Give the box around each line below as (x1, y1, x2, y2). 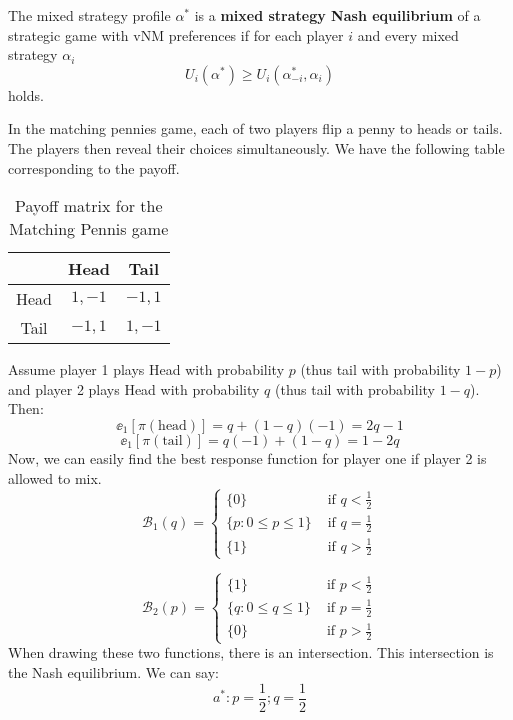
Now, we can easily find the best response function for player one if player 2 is (8, 447, 487, 468)
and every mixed (357, 24, 459, 45)
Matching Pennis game (9, 217, 169, 241)
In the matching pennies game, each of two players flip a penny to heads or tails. (8, 118, 503, 139)
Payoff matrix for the (15, 194, 163, 218)
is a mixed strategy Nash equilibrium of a (194, 5, 481, 25)
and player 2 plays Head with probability (8, 378, 260, 399)
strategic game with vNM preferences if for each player (8, 24, 344, 45)
